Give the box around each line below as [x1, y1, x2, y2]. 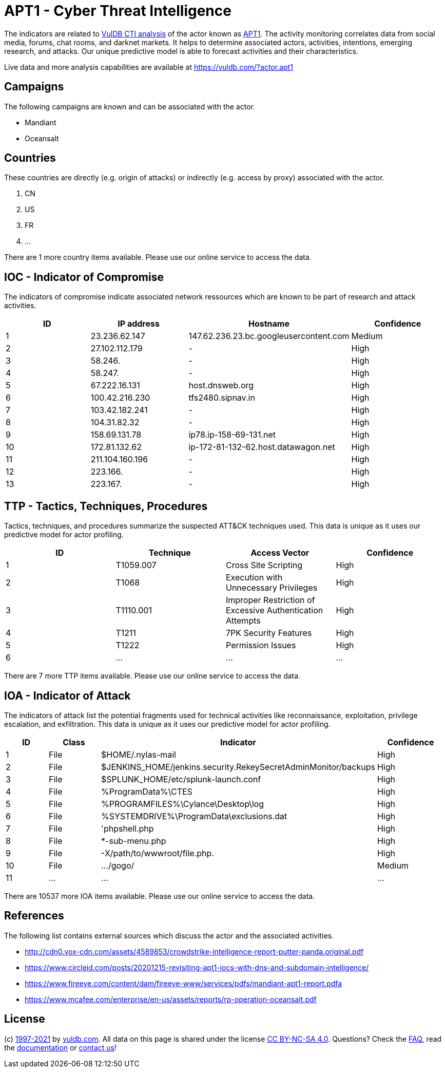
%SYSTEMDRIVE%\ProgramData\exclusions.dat [101, 811, 287, 821]
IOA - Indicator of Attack [4, 689, 131, 702]
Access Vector [250, 548, 309, 558]
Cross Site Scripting [226, 560, 303, 571]
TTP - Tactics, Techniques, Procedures [4, 499, 208, 513]
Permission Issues [226, 640, 296, 651]
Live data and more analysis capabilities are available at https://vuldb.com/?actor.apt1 [4, 62, 293, 71]
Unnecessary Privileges [226, 582, 318, 593]
